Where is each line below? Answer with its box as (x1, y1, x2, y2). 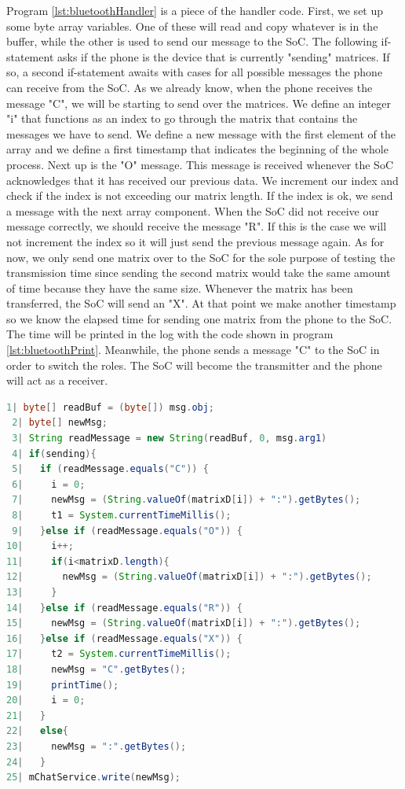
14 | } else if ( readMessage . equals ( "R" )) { (6, 602, 243, 614)
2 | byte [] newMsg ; (12, 417, 108, 429)
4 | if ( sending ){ (12, 448, 97, 459)
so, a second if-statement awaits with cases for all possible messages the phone (6, 64, 383, 80)
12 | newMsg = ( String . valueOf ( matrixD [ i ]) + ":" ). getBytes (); (6, 571, 372, 583)
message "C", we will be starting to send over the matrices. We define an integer (6, 94, 392, 111)
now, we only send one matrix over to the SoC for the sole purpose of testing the (6, 249, 396, 265)
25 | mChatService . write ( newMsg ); (6, 772, 181, 783)
